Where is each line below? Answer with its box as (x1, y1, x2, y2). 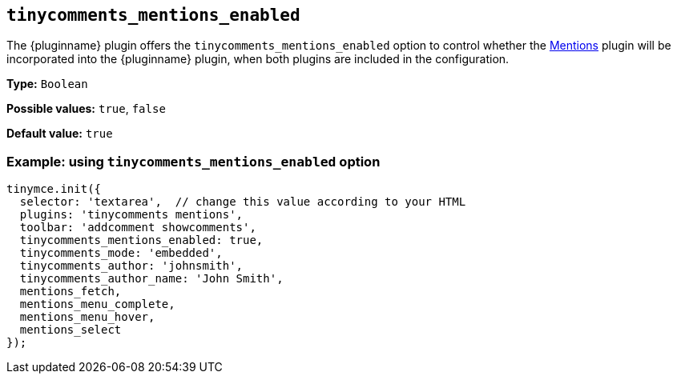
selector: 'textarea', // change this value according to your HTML (19, 195, 466, 209)
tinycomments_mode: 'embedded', (19, 246, 223, 260)
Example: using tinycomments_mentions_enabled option (6, 153, 381, 170)
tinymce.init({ (6, 182, 102, 196)
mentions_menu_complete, (19, 298, 175, 311)
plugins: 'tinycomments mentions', (19, 208, 244, 222)
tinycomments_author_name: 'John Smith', (19, 272, 284, 286)
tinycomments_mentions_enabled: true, (19, 234, 264, 247)
